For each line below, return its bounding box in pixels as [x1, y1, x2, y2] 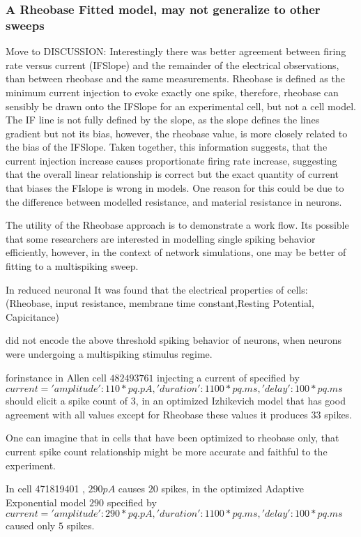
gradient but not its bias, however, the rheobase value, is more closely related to [6, 126, 348, 140]
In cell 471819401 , [6, 481, 85, 496]
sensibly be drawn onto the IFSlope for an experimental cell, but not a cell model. [6, 98, 356, 113]
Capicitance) [6, 309, 59, 324]
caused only [6, 518, 56, 533]
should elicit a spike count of [6, 393, 128, 408]
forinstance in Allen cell [6, 370, 107, 384]
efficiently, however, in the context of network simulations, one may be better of [6, 245, 346, 259]
